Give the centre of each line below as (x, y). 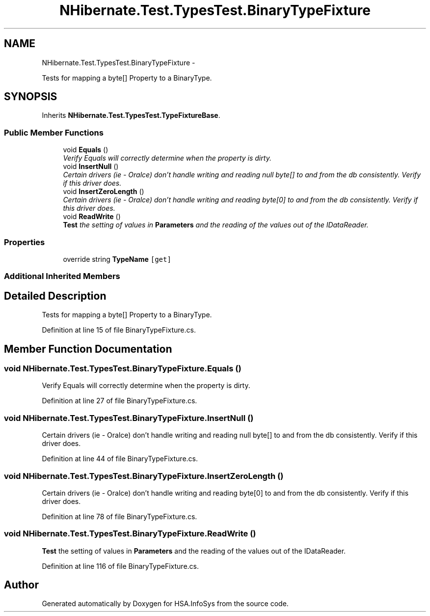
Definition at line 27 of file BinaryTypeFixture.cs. (120, 401)
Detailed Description (55, 296)
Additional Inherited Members (62, 276)
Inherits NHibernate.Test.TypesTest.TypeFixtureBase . (131, 115)
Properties (25, 242)
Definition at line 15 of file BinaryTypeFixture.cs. (119, 330)
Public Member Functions (54, 132)
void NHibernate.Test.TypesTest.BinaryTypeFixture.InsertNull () (129, 418)
